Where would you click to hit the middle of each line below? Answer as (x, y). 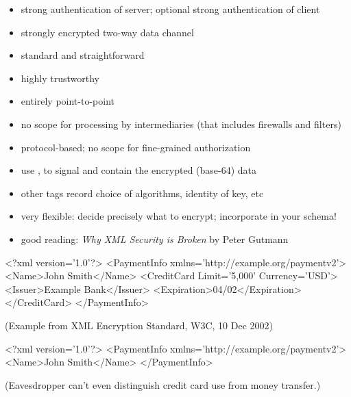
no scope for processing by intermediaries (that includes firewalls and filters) (181, 124)
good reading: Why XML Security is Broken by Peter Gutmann (155, 239)
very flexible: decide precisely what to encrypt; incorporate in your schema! (179, 216)
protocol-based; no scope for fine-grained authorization (136, 147)
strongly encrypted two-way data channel (107, 32)
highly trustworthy (60, 78)
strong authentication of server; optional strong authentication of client (170, 9)
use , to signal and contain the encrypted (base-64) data (139, 170)
